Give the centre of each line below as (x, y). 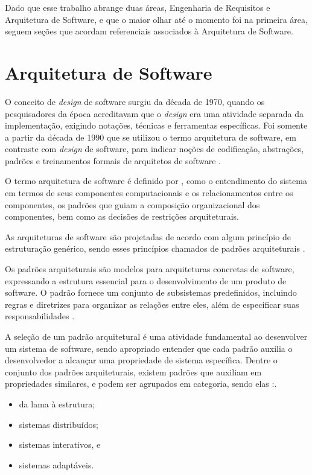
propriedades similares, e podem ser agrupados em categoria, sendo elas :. (141, 384)
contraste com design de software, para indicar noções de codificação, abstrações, (154, 149)
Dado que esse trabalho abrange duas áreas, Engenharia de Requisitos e (138, 7)
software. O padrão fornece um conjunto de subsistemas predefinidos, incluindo (151, 292)
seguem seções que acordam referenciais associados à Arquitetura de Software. (149, 31)
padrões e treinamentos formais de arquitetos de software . (113, 160)
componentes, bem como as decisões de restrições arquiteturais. (122, 216)
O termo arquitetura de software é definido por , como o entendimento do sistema (156, 181)
